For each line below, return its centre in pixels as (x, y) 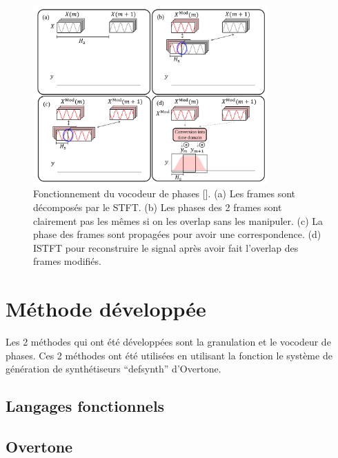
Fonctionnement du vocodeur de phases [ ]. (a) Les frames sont (165, 193)
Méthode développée (106, 309)
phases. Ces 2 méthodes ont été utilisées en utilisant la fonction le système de (169, 355)
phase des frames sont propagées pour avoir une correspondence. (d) (177, 234)
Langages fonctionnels (85, 406)
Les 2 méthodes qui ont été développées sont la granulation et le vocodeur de (168, 342)
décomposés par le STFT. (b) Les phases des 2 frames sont (158, 207)
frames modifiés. (67, 261)
